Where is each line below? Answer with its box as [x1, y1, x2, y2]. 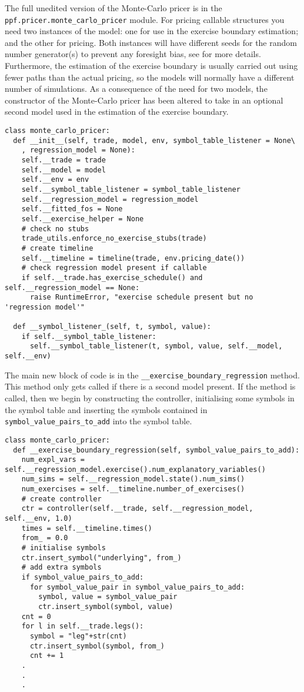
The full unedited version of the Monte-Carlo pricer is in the [5, 2, 222, 14]
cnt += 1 [29, 651, 64, 660]
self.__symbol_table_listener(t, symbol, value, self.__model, [29, 342, 283, 351]
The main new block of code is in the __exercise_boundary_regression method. [5, 368, 300, 381]
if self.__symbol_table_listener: [21, 332, 156, 341]
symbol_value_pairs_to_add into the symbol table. [5, 415, 192, 427]
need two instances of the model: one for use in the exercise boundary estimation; [5, 25, 299, 37]
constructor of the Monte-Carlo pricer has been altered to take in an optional [5, 94, 283, 106]
